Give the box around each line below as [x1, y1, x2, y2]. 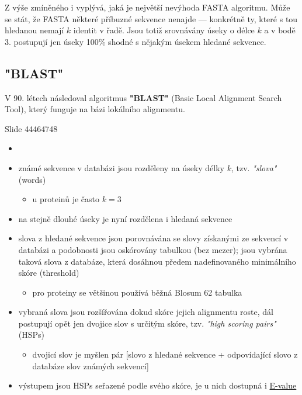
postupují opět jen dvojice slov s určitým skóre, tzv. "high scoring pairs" [18, 317, 276, 329]
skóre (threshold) [18, 266, 79, 279]
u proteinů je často [32, 193, 100, 205]
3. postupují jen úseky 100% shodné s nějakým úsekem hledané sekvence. [5, 35, 266, 47]
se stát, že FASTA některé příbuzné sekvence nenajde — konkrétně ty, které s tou [5, 12, 298, 25]
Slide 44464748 [5, 122, 58, 134]
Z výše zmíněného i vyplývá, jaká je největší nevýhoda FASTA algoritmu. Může [5, 1, 290, 13]
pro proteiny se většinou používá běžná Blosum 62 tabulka [32, 286, 242, 298]
